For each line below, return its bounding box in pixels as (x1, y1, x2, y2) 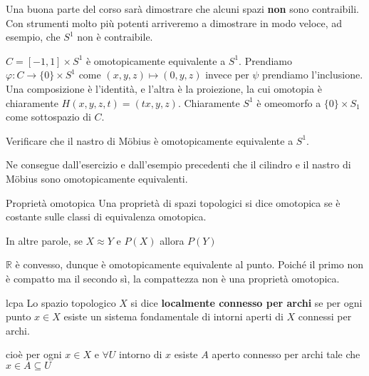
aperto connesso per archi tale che (212, 347, 360, 362)
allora (160, 233, 184, 248)
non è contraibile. (77, 29, 153, 44)
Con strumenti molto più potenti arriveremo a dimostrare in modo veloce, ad (6, 15, 343, 30)
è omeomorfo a (256, 95, 321, 110)
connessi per (298, 309, 352, 324)
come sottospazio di (6, 109, 91, 124)
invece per (205, 67, 249, 82)
